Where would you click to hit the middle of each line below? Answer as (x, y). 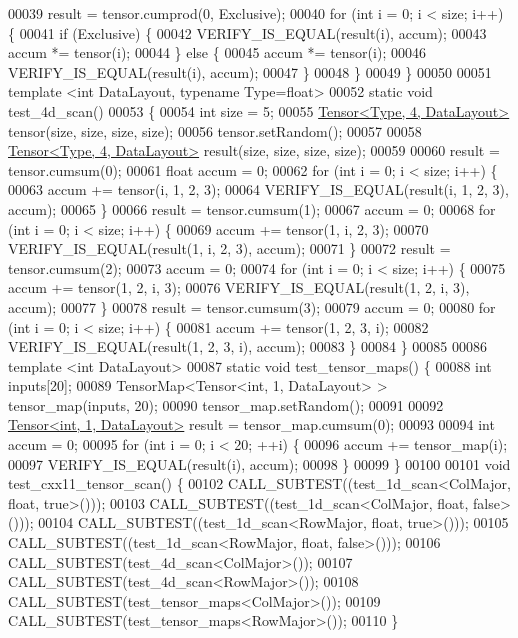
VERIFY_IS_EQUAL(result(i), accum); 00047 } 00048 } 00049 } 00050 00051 (250, 71)
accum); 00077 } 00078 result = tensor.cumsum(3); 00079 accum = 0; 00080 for (252, 306)
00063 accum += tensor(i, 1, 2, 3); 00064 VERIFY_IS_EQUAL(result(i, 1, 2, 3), (258, 189)
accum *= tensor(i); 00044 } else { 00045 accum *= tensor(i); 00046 (217, 52)
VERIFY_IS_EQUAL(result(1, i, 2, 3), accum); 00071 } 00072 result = (229, 248)
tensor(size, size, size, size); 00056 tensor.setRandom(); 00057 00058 (215, 130)
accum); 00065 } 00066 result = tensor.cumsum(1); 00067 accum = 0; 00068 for (252, 208)
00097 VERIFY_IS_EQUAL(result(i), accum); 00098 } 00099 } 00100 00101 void (259, 463)
